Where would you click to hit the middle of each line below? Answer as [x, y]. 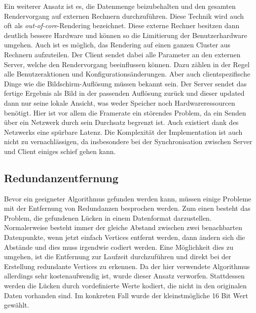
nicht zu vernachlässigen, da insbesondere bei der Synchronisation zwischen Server [128, 141]
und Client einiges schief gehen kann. [60, 151]
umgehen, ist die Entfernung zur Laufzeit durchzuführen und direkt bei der [118, 256]
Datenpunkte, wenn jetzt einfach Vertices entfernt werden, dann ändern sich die [125, 237]
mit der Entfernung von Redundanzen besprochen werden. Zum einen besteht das [127, 208]
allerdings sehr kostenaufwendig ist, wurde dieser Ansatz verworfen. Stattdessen [125, 276]
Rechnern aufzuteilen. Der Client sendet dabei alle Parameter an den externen [122, 54]
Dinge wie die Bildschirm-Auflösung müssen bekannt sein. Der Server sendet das [126, 83]
